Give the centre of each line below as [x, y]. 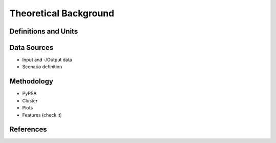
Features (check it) [42, 115]
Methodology [31, 81]
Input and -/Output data [47, 60]
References [28, 130]
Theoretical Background [62, 13]
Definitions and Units [44, 31]
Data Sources [31, 48]
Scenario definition [42, 67]
